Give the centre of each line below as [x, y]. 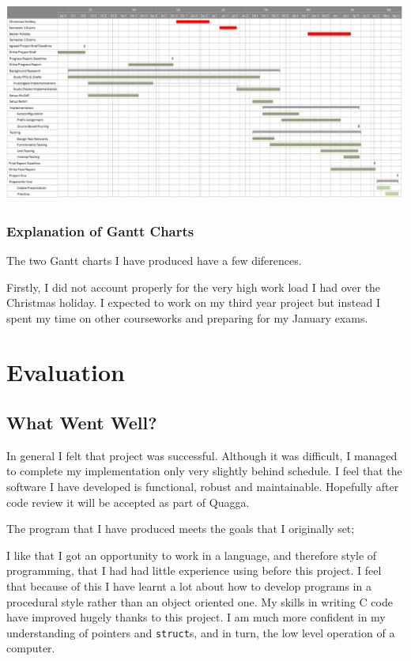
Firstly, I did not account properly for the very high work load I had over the [194, 287]
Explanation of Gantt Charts [100, 230]
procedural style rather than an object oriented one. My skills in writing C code [200, 601]
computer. [31, 648]
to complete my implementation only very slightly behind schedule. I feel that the [204, 471]
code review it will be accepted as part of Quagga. [128, 502]
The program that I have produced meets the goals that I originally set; [181, 529]
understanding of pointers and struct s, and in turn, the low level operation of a [201, 632]
